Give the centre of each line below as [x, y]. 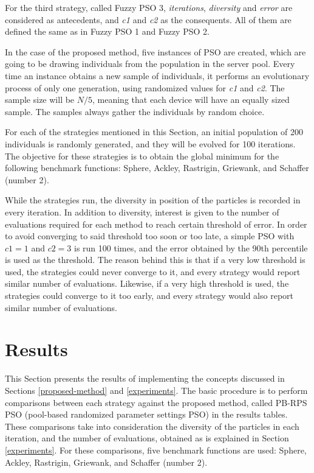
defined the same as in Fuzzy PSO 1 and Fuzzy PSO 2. [107, 31]
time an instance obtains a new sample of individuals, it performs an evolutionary [157, 75]
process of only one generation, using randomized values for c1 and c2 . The [145, 87]
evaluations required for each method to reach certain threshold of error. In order [156, 224]
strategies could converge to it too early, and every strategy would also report [149, 296]
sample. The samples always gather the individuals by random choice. [135, 111]
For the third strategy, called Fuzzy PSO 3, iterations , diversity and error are [149, 7]
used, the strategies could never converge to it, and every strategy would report [153, 271]
